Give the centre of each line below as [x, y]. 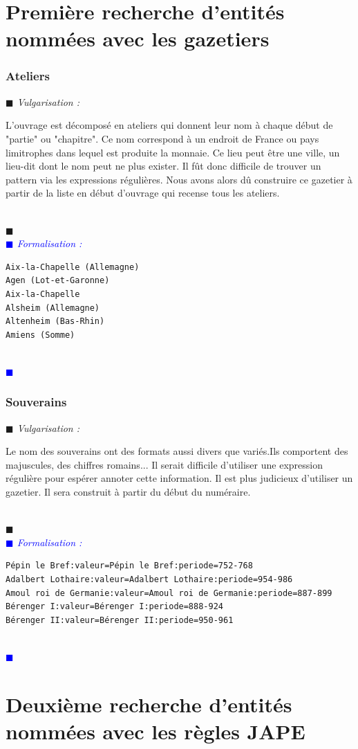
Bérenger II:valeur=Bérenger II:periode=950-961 [120, 620]
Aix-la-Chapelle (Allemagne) [73, 267]
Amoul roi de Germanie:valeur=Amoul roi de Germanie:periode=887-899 [169, 593]
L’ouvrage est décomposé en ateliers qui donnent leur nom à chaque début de [169, 125]
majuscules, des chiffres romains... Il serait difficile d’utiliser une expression [164, 464]
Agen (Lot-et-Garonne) [58, 281]
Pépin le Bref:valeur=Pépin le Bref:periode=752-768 [129, 566]
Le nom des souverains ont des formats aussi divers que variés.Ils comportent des [177, 451]
